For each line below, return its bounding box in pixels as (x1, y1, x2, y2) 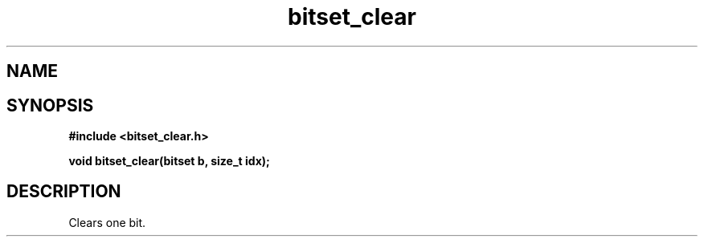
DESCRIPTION (6, 181, 121, 202)
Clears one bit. (68, 215, 146, 229)
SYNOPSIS (6, 95, 94, 115)
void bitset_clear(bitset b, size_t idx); (68, 154, 270, 168)
